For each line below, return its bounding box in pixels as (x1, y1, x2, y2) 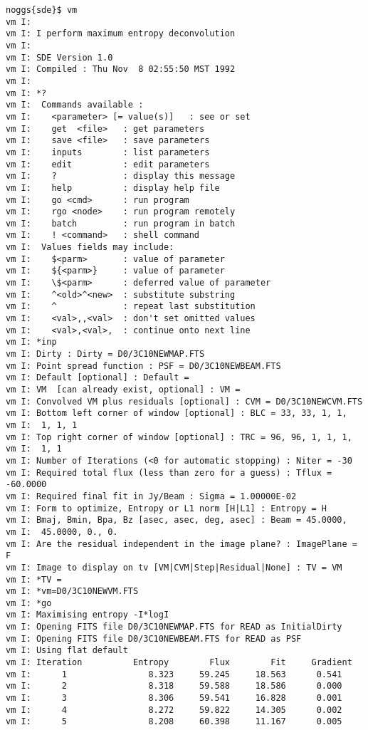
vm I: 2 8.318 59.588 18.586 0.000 (6, 681, 342, 692)
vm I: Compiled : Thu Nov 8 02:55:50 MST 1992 (6, 64, 236, 75)
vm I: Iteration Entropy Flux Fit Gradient (6, 657, 352, 668)
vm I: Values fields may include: (6, 242, 174, 253)
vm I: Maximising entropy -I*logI (6, 610, 169, 620)
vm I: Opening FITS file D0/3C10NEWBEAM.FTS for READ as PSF (6, 633, 302, 644)
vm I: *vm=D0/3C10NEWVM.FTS (6, 586, 139, 597)
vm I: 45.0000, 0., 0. (6, 526, 118, 537)
